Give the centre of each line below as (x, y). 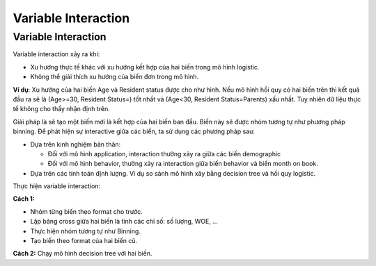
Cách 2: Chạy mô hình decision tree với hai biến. (83, 253)
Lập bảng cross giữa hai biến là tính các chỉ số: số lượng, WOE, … (124, 222)
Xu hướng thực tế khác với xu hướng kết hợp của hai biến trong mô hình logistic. (145, 67)
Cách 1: (24, 199)
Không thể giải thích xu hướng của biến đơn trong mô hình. (115, 77)
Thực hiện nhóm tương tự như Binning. (85, 231)
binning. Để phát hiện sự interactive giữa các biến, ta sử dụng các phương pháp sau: (134, 131)
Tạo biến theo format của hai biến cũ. (84, 241)
